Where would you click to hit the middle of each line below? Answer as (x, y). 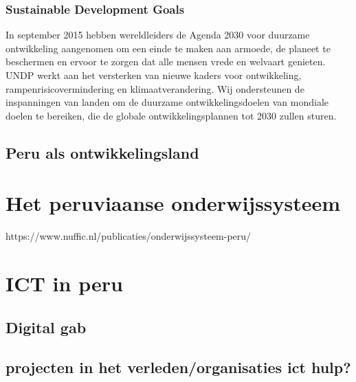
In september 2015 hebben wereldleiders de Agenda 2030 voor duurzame (158, 35)
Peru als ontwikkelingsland (102, 152)
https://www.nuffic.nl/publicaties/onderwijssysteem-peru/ (129, 236)
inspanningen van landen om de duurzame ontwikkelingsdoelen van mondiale (167, 102)
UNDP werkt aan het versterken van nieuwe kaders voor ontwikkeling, (154, 75)
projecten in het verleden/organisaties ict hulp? (178, 367)
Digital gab (46, 327)
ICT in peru (64, 283)
